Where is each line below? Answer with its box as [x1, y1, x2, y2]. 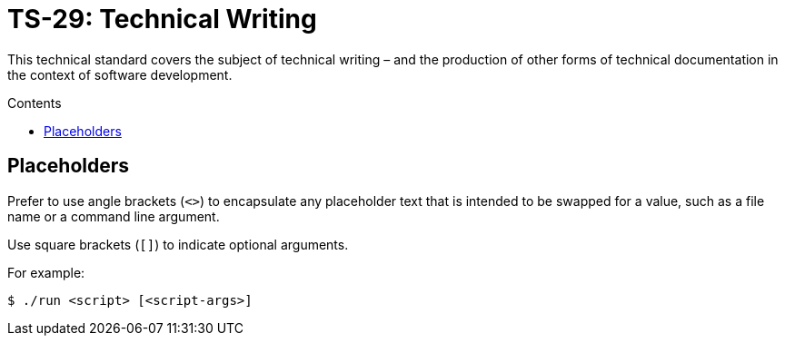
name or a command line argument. [7, 208, 220, 224]
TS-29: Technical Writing [7, 4, 317, 34]
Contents [7, 94, 62, 111]
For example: [7, 264, 85, 280]
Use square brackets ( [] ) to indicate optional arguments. [7, 236, 349, 252]
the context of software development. [7, 66, 233, 83]
